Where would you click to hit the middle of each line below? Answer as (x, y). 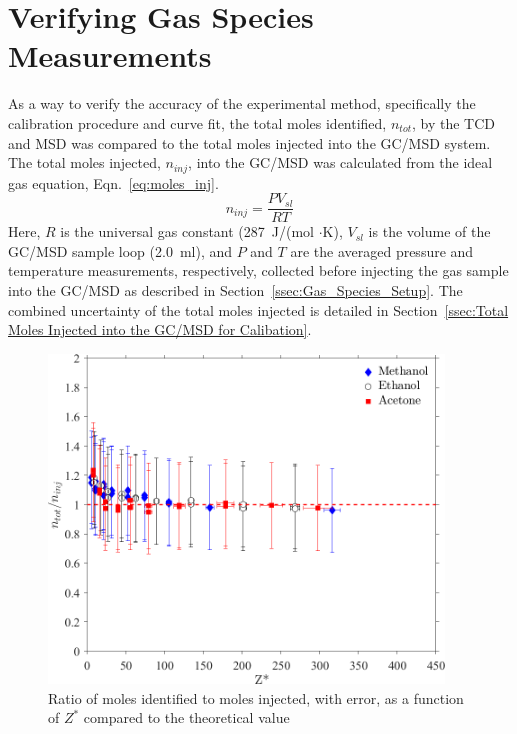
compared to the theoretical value (186, 717)
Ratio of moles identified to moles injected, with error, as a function (256, 697)
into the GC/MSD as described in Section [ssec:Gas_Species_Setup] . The (235, 289)
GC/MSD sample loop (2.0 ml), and (120, 250)
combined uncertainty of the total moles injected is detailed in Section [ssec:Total (258, 309)
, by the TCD (453, 122)
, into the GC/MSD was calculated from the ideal (340, 162)
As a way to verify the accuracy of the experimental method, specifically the (242, 103)
